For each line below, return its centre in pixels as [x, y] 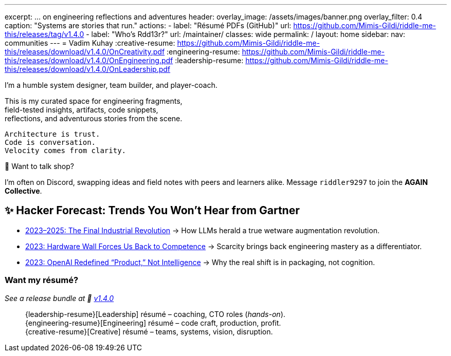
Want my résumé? [42, 280]
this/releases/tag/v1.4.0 [44, 34]
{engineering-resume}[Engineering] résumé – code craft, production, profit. [153, 323]
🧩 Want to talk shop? [39, 166]
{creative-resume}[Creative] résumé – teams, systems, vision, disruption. [149, 331]
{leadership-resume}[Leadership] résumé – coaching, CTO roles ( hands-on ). [155, 314]
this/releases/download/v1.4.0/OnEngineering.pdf [89, 60]
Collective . [23, 191]
